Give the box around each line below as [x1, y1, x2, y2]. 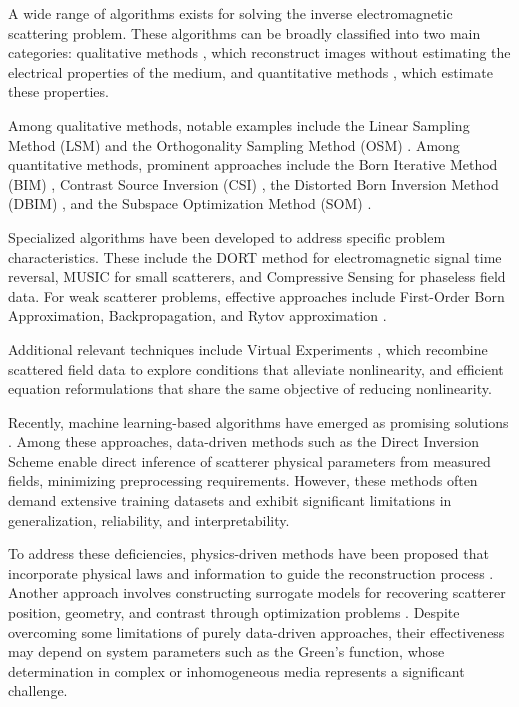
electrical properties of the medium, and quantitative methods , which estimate [8, 61, 493, 82]
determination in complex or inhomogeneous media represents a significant [8, 660, 465, 681]
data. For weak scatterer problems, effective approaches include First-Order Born [8, 285, 505, 306]
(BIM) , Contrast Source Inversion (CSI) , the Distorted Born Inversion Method [8, 173, 499, 194]
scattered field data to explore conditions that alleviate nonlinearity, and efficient [8, 358, 504, 379]
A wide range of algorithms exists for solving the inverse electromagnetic [8, 3, 453, 23]
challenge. [8, 680, 68, 701]
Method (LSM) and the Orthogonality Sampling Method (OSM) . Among [8, 134, 460, 155]
